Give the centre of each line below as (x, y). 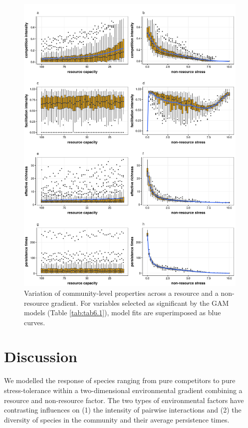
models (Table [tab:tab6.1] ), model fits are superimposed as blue (123, 313)
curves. (35, 322)
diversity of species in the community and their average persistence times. (117, 419)
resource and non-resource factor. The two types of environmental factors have (124, 400)
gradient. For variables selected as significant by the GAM (140, 303)
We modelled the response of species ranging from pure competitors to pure (120, 380)
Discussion (41, 356)
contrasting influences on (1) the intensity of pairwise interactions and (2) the (123, 410)
